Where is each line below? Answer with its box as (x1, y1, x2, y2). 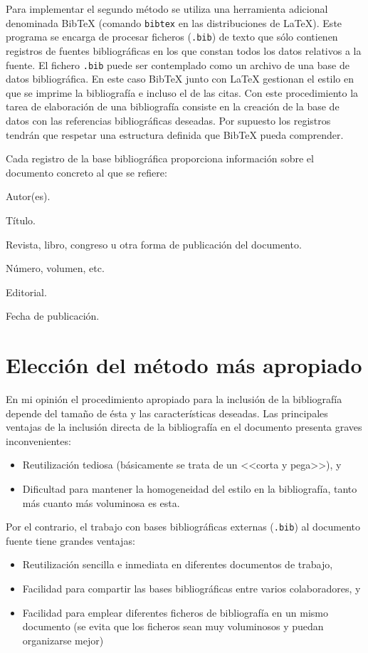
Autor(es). (6, 189, 51, 204)
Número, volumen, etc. (6, 261, 105, 276)
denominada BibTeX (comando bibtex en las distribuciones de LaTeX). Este (6, 15, 342, 30)
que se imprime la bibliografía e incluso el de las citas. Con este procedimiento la (6, 85, 359, 100)
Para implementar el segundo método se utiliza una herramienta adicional (6, 1, 328, 16)
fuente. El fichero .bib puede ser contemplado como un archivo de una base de (6, 57, 349, 72)
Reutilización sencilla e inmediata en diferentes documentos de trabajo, (22, 557, 333, 572)
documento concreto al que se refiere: (6, 164, 167, 179)
